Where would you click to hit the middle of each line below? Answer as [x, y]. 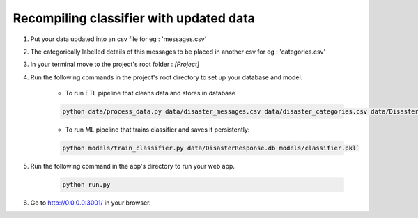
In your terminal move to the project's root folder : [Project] [115, 64]
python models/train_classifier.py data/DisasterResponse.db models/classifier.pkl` [211, 148]
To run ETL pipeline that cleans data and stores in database [150, 93]
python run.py [86, 185]
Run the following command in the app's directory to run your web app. [132, 166]
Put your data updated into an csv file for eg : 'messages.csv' [118, 39]
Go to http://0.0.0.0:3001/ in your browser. [91, 203]
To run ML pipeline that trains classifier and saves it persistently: [157, 130]
